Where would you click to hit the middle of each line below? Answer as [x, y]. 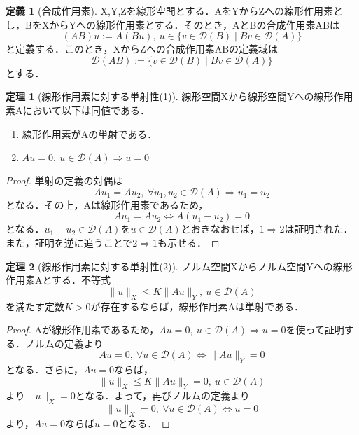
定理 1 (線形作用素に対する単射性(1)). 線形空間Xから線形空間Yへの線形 [170, 96]
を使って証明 [315, 330]
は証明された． [319, 229]
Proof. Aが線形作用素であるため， [83, 330]
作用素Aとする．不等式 [58, 280]
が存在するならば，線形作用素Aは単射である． [197, 306]
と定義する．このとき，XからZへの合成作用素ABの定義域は [142, 49]
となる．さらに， [44, 370]
